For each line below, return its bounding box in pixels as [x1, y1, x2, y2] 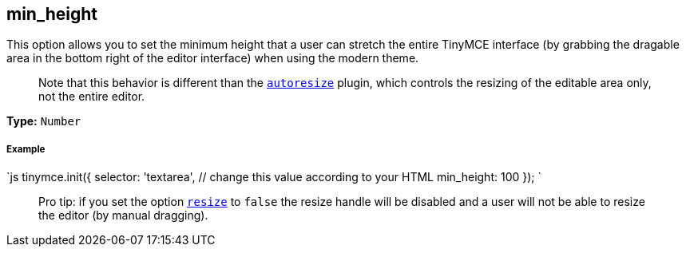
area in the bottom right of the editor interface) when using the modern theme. [6, 51, 419, 65]
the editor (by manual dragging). [38, 208, 208, 223]
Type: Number [6, 114, 81, 128]
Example [6, 143, 46, 155]
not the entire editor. [38, 89, 145, 104]
